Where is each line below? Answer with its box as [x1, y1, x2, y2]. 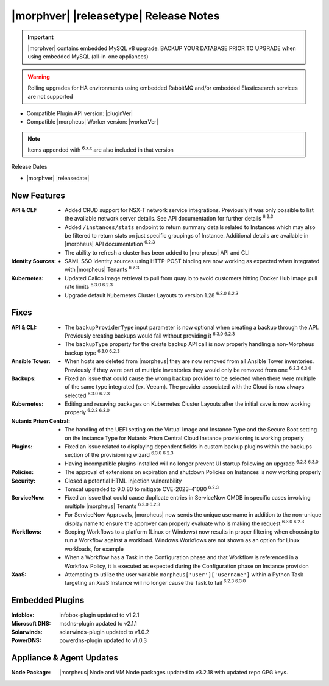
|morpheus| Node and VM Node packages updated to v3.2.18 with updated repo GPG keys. [59, 669, 288, 676]
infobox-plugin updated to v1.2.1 [59, 611, 140, 618]
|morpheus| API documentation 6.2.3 [65, 239, 155, 248]
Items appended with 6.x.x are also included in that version [27, 145, 174, 154]
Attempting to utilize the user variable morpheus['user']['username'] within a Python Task [65, 570, 304, 578]
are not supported [27, 93, 73, 100]
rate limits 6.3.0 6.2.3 [65, 282, 113, 291]
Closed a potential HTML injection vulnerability [65, 477, 182, 484]
